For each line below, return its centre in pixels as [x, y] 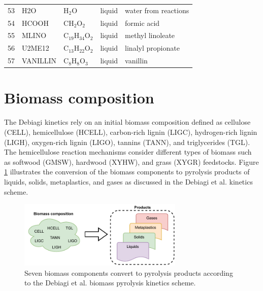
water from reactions [157, 10]
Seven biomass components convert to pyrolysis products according [129, 272]
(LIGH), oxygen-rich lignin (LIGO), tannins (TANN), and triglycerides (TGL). [127, 142]
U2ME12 [36, 48]
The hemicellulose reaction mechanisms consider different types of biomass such [128, 152]
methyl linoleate [150, 35]
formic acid [142, 23]
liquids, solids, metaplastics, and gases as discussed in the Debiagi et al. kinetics [128, 181]
